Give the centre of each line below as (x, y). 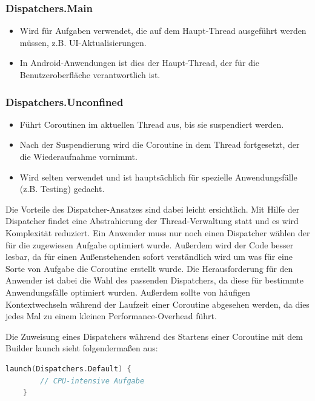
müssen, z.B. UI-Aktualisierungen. (83, 42)
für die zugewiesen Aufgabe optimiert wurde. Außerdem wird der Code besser (150, 244)
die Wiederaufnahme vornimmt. (78, 156)
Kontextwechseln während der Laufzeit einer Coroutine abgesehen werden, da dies (157, 304)
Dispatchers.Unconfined (65, 101)
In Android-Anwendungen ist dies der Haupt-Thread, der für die (139, 63)
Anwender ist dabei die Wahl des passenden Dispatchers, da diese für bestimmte (155, 280)
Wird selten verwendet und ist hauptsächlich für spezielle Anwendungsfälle (158, 177)
